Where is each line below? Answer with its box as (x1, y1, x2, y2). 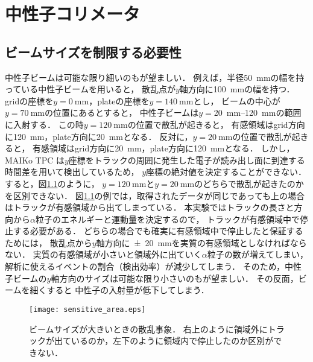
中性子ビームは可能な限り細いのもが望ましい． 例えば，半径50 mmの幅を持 (5, 71, 305, 83)
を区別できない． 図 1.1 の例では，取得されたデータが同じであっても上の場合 (5, 189, 305, 202)
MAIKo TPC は (5, 153, 65, 166)
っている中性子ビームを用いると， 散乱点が (5, 83, 175, 95)
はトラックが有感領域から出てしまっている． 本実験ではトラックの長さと (5, 201, 294, 214)
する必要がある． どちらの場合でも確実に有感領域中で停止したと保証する (13, 224, 303, 237)
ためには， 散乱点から (5, 236, 92, 249)
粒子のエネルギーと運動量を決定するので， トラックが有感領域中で (35, 212, 300, 225)
